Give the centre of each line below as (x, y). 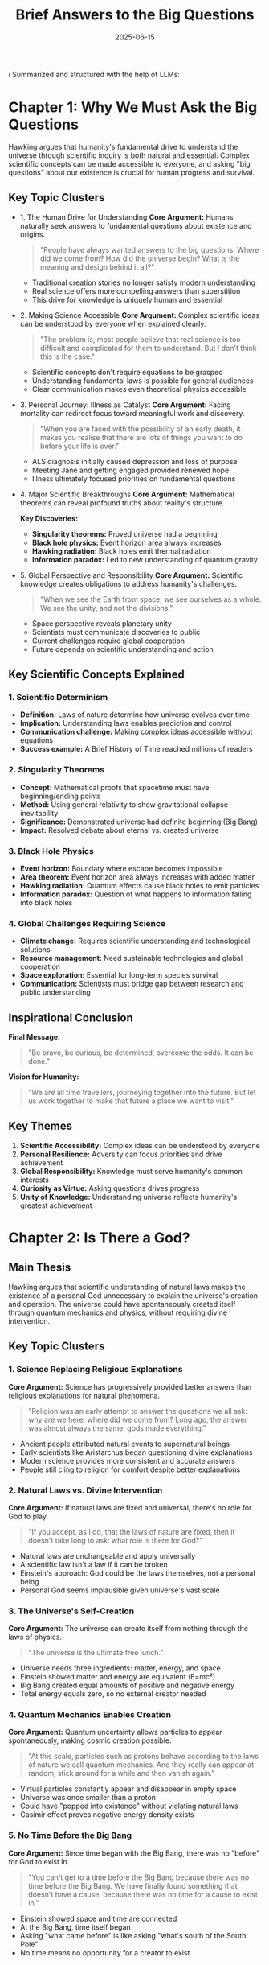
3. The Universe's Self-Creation (71, 1611)
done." (39, 1061)
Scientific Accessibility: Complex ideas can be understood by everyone (140, 1145)
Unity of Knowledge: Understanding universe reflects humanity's (128, 1197)
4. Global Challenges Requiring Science (87, 923)
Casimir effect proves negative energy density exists (107, 1815)
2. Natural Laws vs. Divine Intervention (86, 1490)
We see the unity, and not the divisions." (106, 608)
